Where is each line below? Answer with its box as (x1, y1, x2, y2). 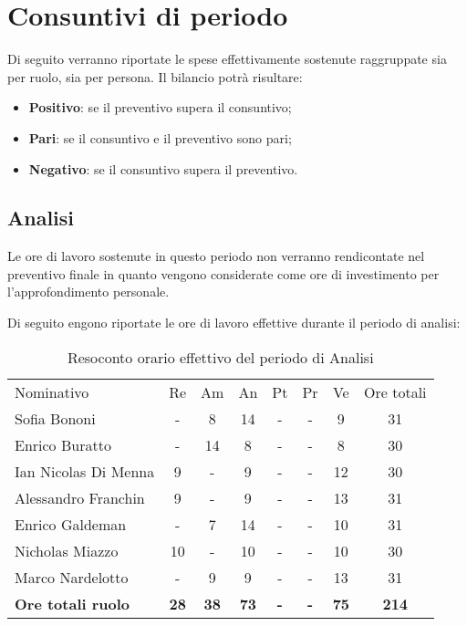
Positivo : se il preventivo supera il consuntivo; (28, 98, 292, 117)
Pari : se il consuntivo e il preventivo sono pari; (28, 128, 292, 147)
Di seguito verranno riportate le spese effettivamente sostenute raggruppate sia (7, 49, 447, 68)
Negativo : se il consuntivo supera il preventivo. (28, 159, 298, 178)
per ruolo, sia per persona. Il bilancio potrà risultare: (7, 67, 303, 86)
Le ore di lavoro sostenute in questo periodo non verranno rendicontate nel (7, 246, 425, 266)
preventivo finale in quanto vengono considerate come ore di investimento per (7, 264, 440, 283)
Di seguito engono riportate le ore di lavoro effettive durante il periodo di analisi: (7, 313, 461, 332)
